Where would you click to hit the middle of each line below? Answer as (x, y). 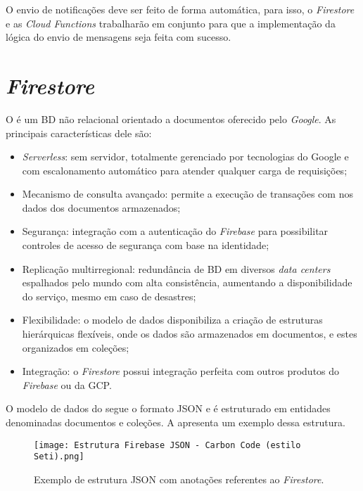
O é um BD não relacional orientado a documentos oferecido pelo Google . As (171, 119)
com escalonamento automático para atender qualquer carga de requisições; (185, 170)
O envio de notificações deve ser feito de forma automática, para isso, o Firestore (180, 9)
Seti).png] (59, 457)
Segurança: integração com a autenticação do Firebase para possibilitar (175, 231)
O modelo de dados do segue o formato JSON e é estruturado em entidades (168, 408)
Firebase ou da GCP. (67, 384)
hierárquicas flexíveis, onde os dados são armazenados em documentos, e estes (190, 334)
